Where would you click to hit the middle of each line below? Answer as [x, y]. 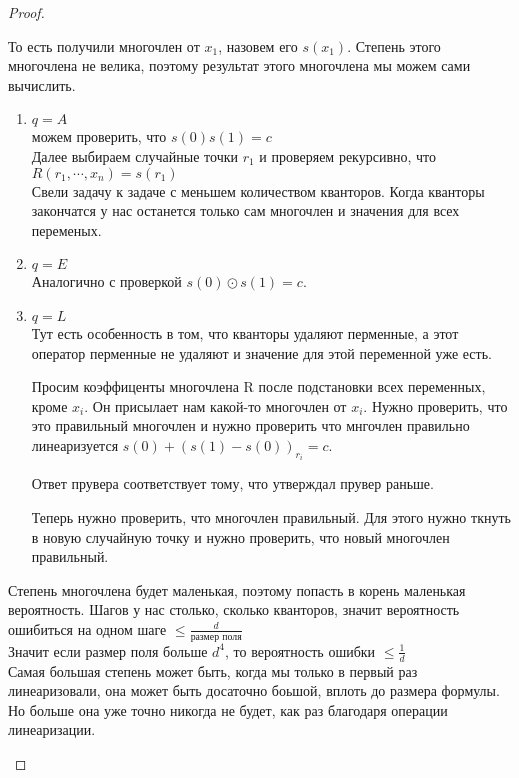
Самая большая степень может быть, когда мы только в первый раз [213, 670]
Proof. [26, 12]
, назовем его [258, 45]
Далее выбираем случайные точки [134, 155]
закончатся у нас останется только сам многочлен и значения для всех [245, 210]
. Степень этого [394, 45]
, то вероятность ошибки [300, 650]
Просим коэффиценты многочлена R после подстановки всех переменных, [258, 386]
